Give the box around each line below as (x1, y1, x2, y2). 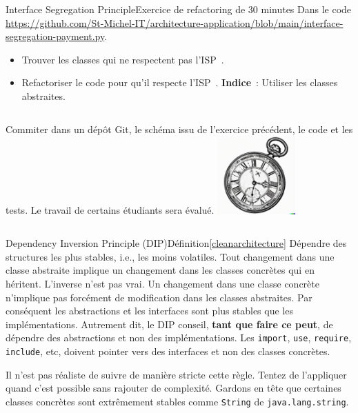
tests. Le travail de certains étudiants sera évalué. (6, 203, 215, 217)
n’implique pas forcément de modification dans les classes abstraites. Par (6, 290, 312, 304)
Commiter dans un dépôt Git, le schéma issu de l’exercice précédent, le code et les (6, 121, 353, 136)
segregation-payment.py (6, 29, 105, 43)
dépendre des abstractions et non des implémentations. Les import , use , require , (6, 330, 352, 345)
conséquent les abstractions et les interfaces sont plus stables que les (6, 303, 293, 318)
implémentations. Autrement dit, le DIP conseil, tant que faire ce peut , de (6, 316, 333, 331)
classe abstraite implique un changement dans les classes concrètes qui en (6, 263, 315, 277)
